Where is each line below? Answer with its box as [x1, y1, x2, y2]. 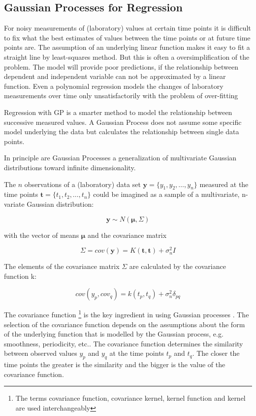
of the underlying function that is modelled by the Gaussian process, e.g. [4, 329, 224, 339]
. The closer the [192, 348, 240, 358]
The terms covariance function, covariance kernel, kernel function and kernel [15, 393, 246, 403]
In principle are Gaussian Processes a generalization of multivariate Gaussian [4, 152, 237, 163]
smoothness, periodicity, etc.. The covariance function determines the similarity [4, 338, 243, 348]
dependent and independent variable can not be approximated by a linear [4, 71, 226, 81]
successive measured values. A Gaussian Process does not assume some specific [4, 116, 242, 127]
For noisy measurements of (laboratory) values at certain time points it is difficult [4, 23, 251, 33]
